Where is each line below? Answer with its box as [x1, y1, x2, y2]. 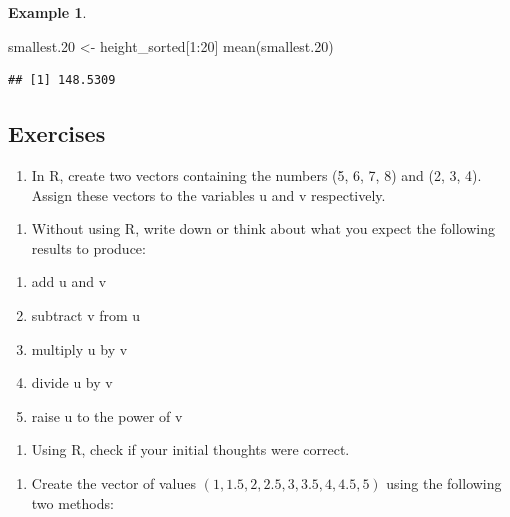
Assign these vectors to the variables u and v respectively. [31, 184, 386, 205]
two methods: [31, 492, 114, 513]
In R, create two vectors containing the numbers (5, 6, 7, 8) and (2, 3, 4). [31, 164, 482, 185]
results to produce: [31, 237, 146, 258]
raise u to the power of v [31, 405, 183, 426]
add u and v [31, 271, 107, 292]
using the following [386, 472, 502, 493]
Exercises [8, 118, 106, 149]
